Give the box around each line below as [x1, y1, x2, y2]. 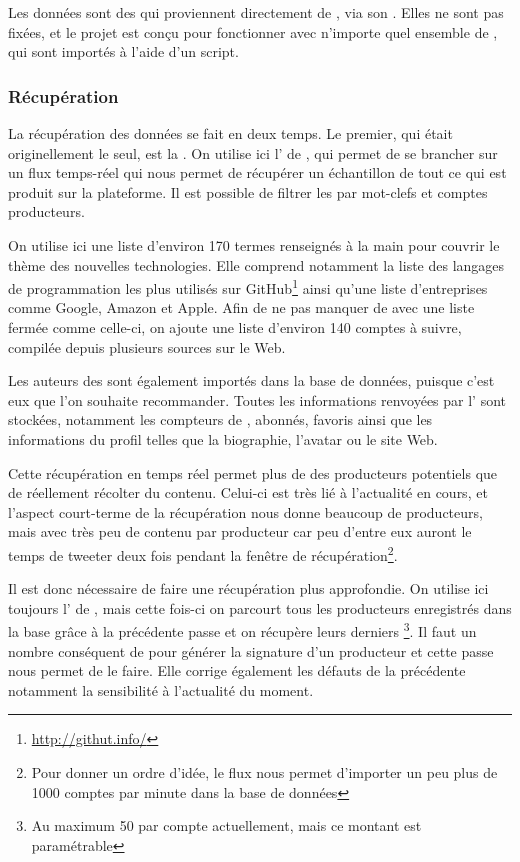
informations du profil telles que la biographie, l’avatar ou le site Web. [8, 428, 438, 449]
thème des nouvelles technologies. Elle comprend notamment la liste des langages [8, 254, 505, 275]
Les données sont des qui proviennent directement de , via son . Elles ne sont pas [8, 2, 504, 22]
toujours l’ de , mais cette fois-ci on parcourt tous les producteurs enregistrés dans [8, 597, 512, 618]
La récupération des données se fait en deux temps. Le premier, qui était [8, 123, 453, 143]
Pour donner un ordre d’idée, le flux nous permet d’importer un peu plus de [31, 762, 498, 782]
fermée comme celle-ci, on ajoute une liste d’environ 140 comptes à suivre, [8, 317, 462, 337]
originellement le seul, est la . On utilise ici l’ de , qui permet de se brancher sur [8, 142, 498, 163]
